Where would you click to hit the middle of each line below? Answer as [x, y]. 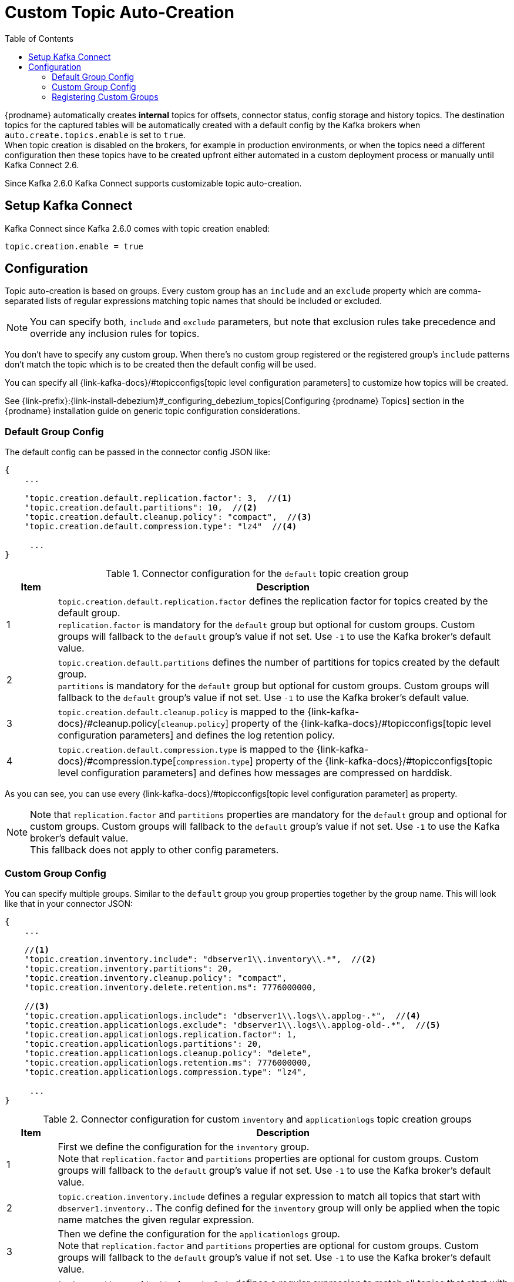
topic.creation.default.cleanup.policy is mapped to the [181, 712]
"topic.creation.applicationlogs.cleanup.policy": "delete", [168, 1053]
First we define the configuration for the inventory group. [184, 1146]
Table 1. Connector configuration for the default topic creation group [257, 574]
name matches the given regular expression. [156, 1219]
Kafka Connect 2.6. [42, 165]
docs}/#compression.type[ [117, 761]
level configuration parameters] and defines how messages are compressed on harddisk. [255, 773]
